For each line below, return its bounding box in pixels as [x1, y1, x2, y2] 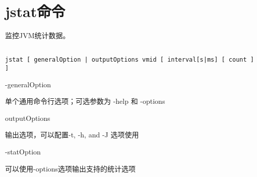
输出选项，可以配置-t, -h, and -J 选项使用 [5, 129, 139, 140]
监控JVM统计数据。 [5, 30, 70, 41]
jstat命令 [5, 1, 66, 22]
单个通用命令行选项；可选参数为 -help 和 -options [5, 96, 165, 106]
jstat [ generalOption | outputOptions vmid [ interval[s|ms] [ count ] [5, 56, 254, 64]
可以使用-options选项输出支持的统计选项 [5, 163, 136, 173]
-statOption [5, 146, 41, 157]
